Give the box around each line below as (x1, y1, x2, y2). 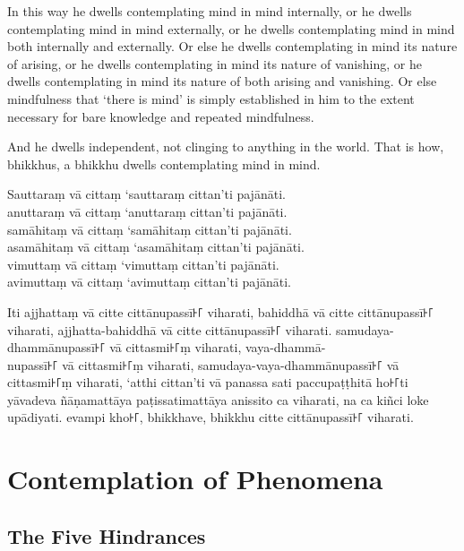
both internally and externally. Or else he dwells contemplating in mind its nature (7, 37, 458, 56)
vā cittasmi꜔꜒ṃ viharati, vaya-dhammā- (109, 338, 326, 357)
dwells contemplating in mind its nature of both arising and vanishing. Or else (7, 72, 437, 90)
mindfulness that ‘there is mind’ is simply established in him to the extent (7, 89, 415, 108)
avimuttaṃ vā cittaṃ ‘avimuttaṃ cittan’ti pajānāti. (7, 272, 291, 291)
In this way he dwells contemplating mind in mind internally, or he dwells (7, 2, 412, 20)
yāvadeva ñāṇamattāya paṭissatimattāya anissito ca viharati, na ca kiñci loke (7, 390, 429, 409)
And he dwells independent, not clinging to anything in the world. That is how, (7, 137, 444, 156)
